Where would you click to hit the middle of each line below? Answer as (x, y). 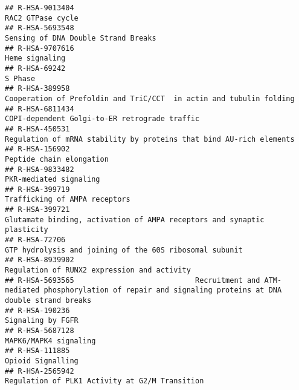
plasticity (27, 230)
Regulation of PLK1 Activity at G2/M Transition (104, 381)
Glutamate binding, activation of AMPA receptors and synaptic (135, 220)
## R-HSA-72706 (35, 240)
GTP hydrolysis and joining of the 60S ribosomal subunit (124, 250)
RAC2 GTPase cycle (42, 18)
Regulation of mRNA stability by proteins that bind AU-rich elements (150, 139)
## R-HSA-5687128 (40, 331)
